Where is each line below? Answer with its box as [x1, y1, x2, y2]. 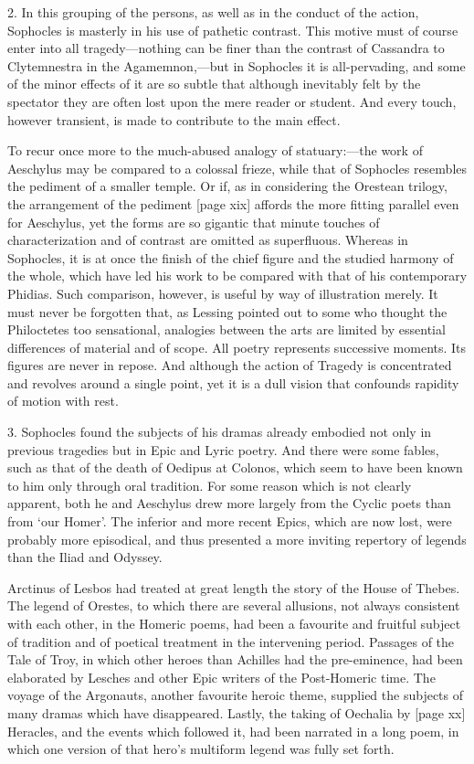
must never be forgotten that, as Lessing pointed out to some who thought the [7, 302, 448, 321]
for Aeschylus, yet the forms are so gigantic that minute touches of [7, 212, 380, 231]
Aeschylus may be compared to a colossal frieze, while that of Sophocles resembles [7, 158, 468, 177]
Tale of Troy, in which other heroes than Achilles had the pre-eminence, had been [7, 650, 463, 669]
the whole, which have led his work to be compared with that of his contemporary [7, 266, 468, 285]
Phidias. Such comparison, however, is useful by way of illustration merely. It [7, 283, 438, 302]
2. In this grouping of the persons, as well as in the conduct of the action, [7, 3, 419, 21]
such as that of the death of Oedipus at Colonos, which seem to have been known [7, 458, 463, 477]
